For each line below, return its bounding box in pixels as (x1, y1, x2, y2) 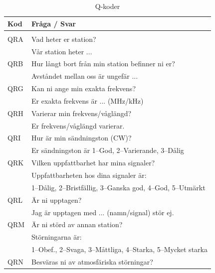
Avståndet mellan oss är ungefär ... (31, 71, 138, 81)
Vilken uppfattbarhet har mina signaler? (31, 157, 155, 168)
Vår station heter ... (31, 46, 92, 56)
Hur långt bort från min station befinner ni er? (31, 58, 175, 69)
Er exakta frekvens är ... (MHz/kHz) (31, 95, 144, 106)
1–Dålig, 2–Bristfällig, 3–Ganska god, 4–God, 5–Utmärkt (31, 182, 206, 192)
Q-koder (95, 1, 120, 11)
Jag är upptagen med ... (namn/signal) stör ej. (31, 207, 174, 217)
